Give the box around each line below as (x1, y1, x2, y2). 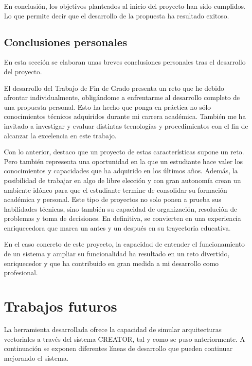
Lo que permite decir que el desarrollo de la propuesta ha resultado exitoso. (4, 10, 229, 20)
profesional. (4, 267, 38, 278)
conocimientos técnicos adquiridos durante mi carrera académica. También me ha (4, 111, 246, 121)
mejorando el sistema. (4, 352, 69, 363)
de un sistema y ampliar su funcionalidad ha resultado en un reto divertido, (4, 249, 230, 259)
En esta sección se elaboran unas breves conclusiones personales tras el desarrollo (4, 57, 246, 67)
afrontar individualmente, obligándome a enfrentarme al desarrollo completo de (4, 92, 240, 102)
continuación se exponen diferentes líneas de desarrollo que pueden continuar (4, 343, 233, 353)
